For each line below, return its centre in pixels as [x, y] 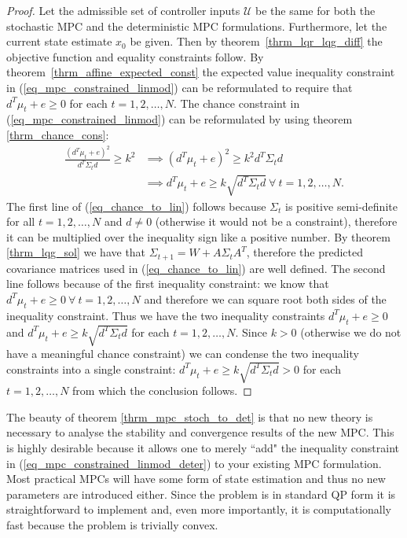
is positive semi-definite [341, 206]
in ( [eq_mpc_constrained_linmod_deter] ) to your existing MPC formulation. [194, 463]
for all [21, 221]
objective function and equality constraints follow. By [135, 56]
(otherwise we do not [351, 332]
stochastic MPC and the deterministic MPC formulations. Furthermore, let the [197, 26]
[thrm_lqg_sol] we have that [76, 252]
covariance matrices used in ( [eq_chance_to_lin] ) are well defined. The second [196, 268]
